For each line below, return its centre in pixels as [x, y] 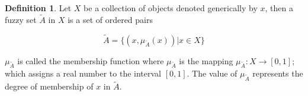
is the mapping [206, 60]
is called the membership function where [91, 60]
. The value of [212, 73]
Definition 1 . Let [38, 8]
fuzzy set [21, 19]
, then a [279, 8]
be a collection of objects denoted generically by [171, 8]
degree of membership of [49, 86]
